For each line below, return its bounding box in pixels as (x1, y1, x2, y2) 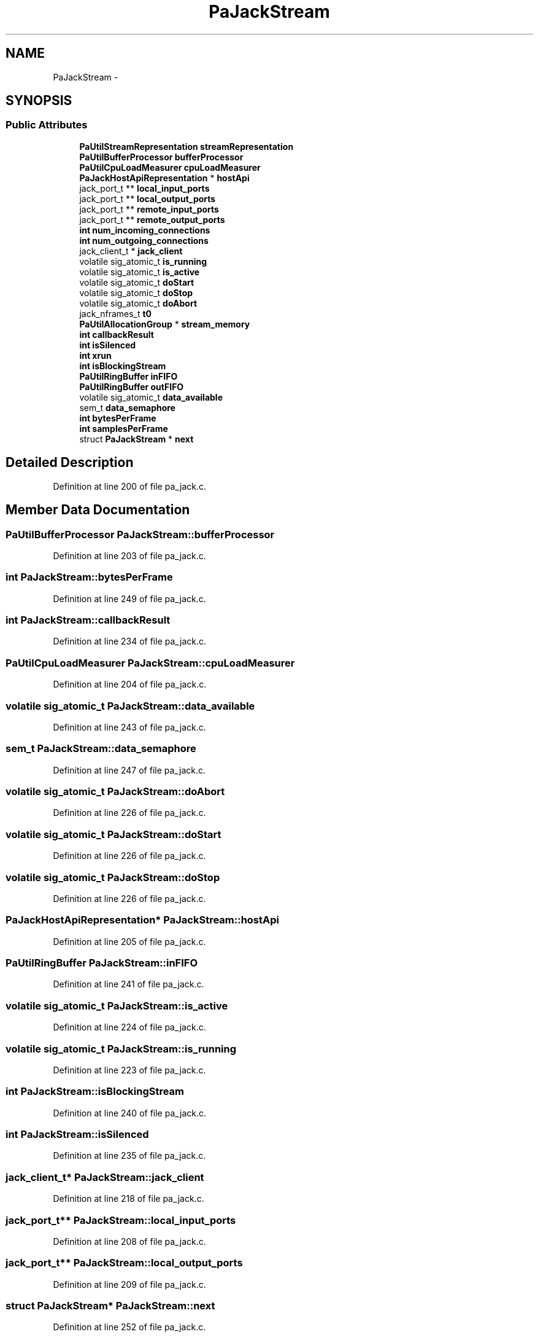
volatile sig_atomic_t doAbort (79, 297, 198, 308)
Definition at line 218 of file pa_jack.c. (53, 1193, 204, 1204)
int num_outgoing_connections (79, 235, 209, 246)
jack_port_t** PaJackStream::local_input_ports (6, 1213, 236, 1226)
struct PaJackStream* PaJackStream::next (6, 1300, 215, 1312)
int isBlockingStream (79, 360, 166, 371)
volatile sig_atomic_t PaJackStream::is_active (6, 999, 228, 1012)
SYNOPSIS (6, 93, 72, 109)
